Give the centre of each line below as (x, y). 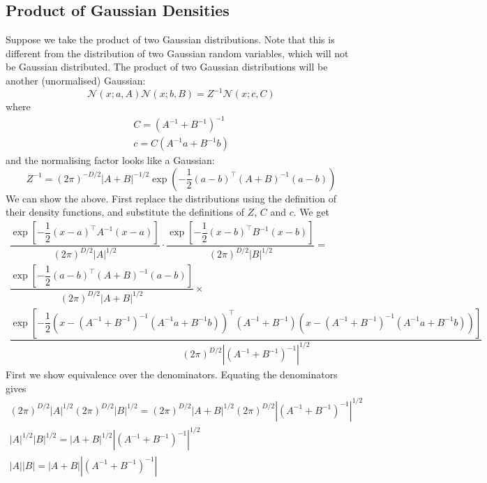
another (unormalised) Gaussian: (76, 80)
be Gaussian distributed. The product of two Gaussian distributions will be (167, 67)
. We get (312, 212)
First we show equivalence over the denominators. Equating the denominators (172, 374)
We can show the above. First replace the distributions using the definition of (171, 198)
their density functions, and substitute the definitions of (125, 212)
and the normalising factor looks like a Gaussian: (110, 160)
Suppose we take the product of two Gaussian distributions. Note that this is (170, 39)
